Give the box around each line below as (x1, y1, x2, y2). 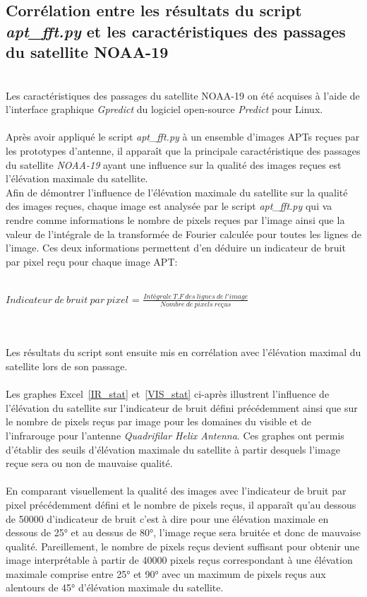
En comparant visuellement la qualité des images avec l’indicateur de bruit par (6, 483, 347, 498)
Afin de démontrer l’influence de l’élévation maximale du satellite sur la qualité (6, 184, 348, 199)
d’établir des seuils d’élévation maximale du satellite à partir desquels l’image (6, 442, 340, 456)
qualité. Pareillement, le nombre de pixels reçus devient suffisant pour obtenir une (6, 538, 360, 553)
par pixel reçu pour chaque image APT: (6, 254, 178, 268)
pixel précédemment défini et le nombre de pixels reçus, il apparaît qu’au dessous (6, 497, 356, 512)
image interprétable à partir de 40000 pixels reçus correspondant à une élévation (6, 552, 353, 567)
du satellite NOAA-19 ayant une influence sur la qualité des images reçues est (6, 157, 342, 172)
